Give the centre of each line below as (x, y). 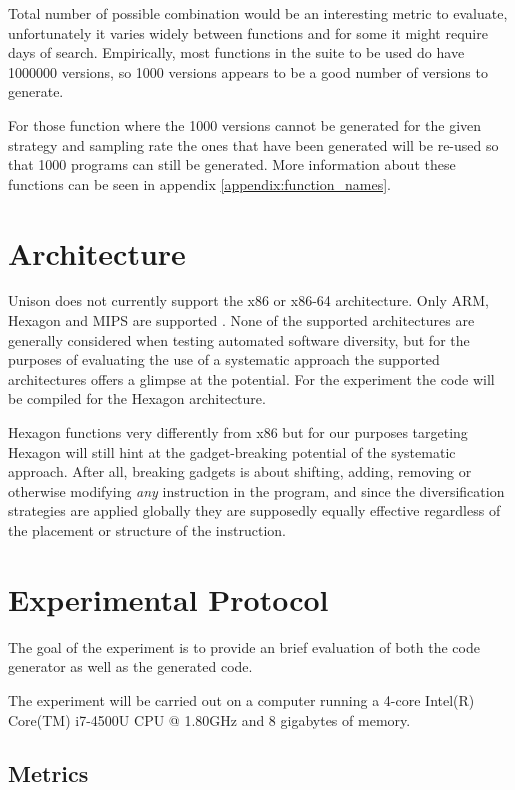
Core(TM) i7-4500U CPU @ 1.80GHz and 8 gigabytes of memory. (209, 719)
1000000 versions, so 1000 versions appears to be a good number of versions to (248, 71)
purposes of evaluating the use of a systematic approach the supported (224, 359)
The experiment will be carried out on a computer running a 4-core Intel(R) (241, 699)
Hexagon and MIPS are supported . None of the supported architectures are (241, 320)
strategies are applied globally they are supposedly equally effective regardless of (254, 510)
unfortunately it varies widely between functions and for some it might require (248, 32)
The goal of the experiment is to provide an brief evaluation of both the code (244, 646)
